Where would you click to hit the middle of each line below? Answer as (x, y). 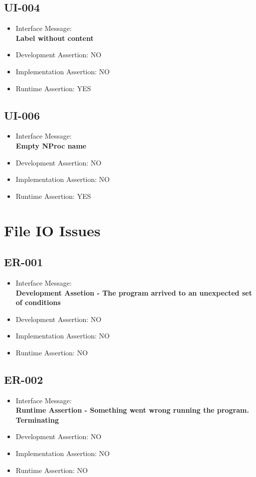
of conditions (38, 302)
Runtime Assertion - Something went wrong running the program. (132, 410)
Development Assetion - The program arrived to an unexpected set (134, 292)
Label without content (55, 38)
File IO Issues (52, 230)
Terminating (37, 419)
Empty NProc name (51, 145)
